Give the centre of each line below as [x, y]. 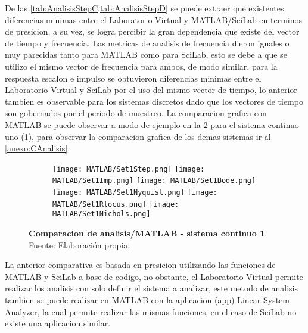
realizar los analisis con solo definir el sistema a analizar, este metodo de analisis [151, 288]
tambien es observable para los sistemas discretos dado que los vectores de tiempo [154, 101]
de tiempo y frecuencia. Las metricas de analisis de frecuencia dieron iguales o [147, 43]
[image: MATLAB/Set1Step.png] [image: [129, 169]
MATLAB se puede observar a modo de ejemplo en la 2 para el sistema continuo [152, 124]
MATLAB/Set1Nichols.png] [102, 214]
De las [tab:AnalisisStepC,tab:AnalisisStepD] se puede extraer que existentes [144, 8]
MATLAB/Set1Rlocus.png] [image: [116, 204]
